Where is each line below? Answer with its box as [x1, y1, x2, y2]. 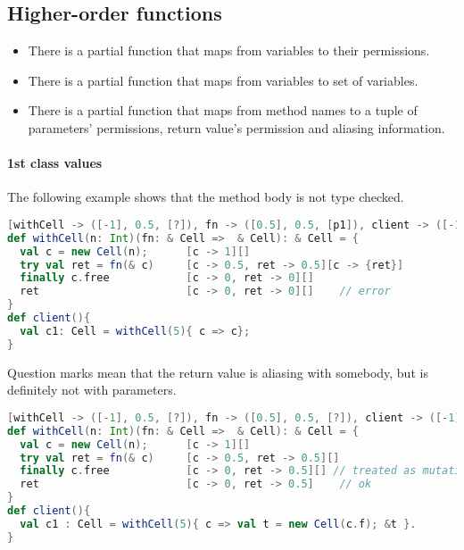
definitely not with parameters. [7, 380, 177, 399]
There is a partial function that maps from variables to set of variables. [28, 71, 418, 89]
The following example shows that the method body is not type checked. [7, 187, 404, 206]
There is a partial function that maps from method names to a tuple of [28, 101, 418, 120]
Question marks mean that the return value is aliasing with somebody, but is [7, 362, 428, 381]
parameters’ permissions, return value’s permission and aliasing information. [28, 118, 445, 137]
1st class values [7, 154, 103, 172]
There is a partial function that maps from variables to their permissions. [28, 41, 430, 60]
